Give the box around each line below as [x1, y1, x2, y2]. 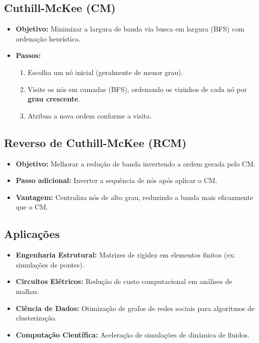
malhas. [15, 285, 39, 296]
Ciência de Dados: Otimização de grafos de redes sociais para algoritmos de [15, 302, 255, 313]
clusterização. [15, 312, 57, 323]
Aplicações [4, 226, 60, 241]
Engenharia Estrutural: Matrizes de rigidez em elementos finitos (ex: [15, 249, 236, 260]
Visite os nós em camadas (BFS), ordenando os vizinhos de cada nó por [27, 83, 247, 94]
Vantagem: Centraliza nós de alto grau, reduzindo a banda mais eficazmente [15, 191, 254, 202]
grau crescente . [27, 93, 80, 104]
